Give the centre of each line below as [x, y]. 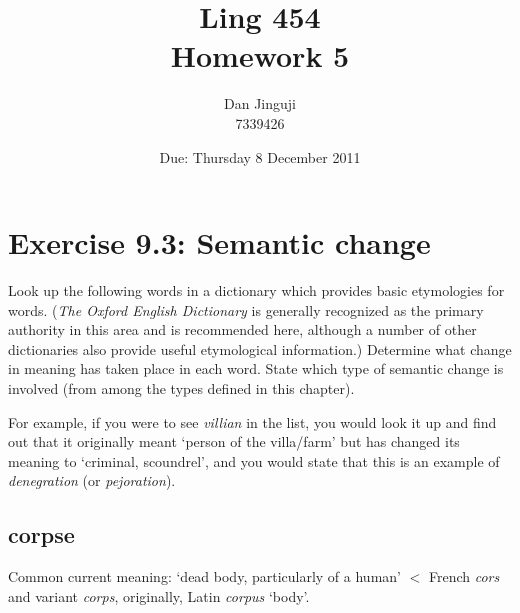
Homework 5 [260, 55]
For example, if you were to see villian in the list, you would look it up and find [252, 421]
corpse [41, 534]
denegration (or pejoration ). [92, 480]
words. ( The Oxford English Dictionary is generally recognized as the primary [246, 309]
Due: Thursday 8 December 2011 [260, 156]
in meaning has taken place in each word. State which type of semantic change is [256, 368]
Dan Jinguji [260, 103]
